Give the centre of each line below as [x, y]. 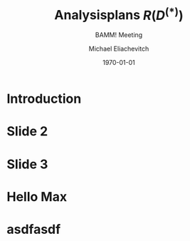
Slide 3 [27, 164]
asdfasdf [34, 230]
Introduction [44, 99]
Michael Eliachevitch [119, 49]
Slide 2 [27, 132]
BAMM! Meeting [119, 35]
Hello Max [37, 196]
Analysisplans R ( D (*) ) [119, 14]
